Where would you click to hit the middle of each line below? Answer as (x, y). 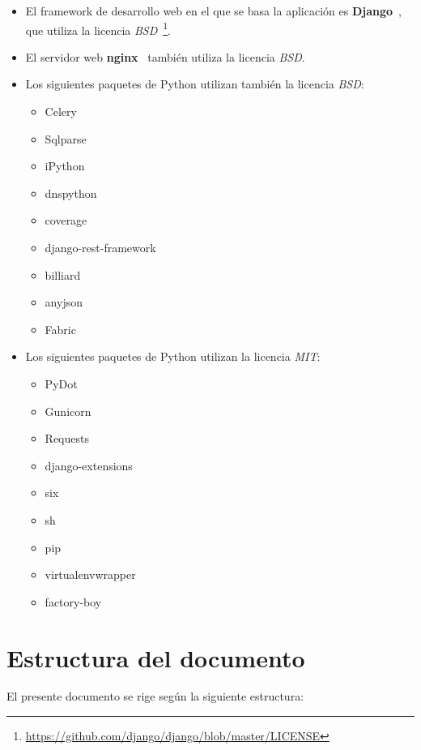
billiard (63, 274)
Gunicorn (68, 411)
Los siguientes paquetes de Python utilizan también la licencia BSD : (195, 84)
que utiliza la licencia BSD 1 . (98, 28)
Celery (61, 111)
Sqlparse (66, 138)
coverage (66, 220)
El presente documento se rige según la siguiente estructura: (155, 696)
